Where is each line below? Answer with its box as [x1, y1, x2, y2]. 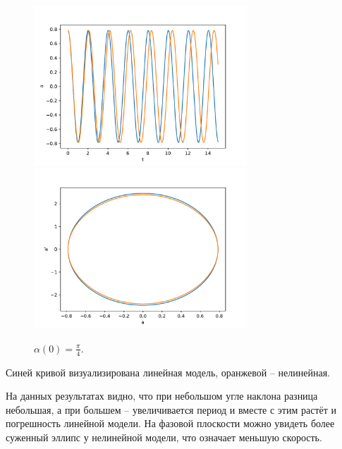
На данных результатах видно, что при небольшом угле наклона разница [6, 388, 318, 403]
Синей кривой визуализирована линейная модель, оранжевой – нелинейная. [6, 364, 331, 379]
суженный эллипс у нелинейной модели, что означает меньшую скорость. [6, 429, 322, 444]
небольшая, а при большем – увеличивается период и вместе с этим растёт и [6, 402, 337, 417]
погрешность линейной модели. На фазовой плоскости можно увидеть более [6, 416, 335, 431]
